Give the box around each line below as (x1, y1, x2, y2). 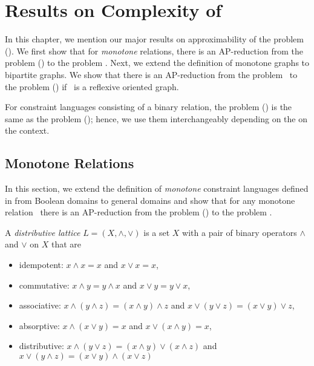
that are (51, 238, 81, 250)
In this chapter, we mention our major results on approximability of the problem (5, 33, 304, 45)
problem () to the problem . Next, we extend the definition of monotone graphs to (5, 56, 310, 69)
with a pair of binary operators (182, 226, 297, 238)
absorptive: (19, 319, 60, 332)
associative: (19, 299, 61, 312)
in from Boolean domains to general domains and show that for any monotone (5, 194, 295, 206)
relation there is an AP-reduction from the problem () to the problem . (5, 206, 272, 218)
